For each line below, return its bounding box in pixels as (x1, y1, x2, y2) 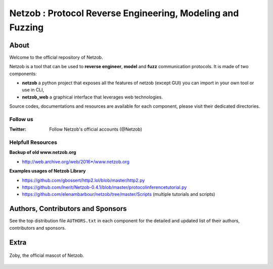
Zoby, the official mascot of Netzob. (9, 252, 84, 258)
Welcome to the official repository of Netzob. (9, 54, 103, 60)
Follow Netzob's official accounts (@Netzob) (49, 126, 143, 132)
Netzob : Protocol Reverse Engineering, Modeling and (9, 8, 239, 19)
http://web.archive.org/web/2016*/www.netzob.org (22, 158, 130, 165)
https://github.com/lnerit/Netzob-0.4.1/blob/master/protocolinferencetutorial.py (22, 184, 187, 190)
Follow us (9, 116, 33, 123)
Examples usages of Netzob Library (9, 168, 86, 174)
